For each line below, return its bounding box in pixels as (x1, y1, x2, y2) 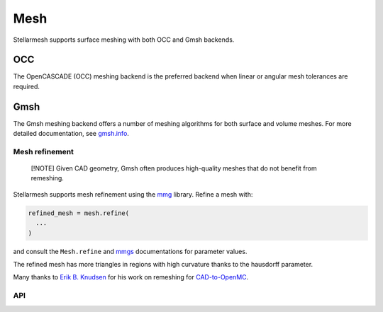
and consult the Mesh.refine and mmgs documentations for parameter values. (13, 247, 248, 255)
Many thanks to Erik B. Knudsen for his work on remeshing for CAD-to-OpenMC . (13, 273, 249, 282)
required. (13, 82, 40, 91)
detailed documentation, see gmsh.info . (13, 129, 129, 138)
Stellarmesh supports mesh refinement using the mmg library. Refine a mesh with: (13, 190, 253, 198)
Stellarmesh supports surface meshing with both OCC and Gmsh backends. (13, 35, 235, 44)
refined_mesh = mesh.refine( (28, 209, 130, 217)
